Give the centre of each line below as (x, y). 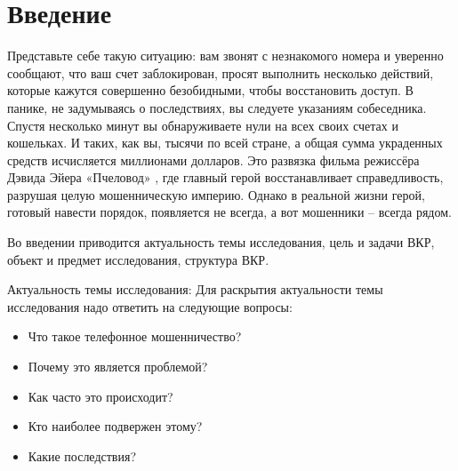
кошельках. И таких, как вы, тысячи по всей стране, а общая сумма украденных (225, 143)
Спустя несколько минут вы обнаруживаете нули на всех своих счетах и (203, 125)
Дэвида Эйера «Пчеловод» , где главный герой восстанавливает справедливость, (225, 177)
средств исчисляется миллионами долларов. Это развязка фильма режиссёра (213, 160)
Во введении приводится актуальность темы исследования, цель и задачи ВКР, (221, 242)
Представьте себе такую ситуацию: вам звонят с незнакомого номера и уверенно (225, 56)
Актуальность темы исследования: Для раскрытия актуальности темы (195, 289)
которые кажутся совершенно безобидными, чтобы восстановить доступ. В (210, 90)
